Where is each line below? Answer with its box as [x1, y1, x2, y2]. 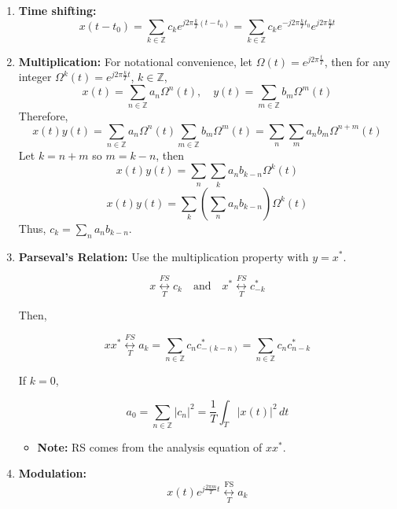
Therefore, [18, 108, 68, 124]
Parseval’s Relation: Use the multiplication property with [18, 248, 309, 264]
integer [18, 68, 52, 85]
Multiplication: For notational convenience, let [18, 53, 253, 69]
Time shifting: [18, 2, 97, 18]
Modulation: [18, 465, 86, 481]
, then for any [324, 53, 391, 69]
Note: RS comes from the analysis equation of [37, 438, 263, 455]
